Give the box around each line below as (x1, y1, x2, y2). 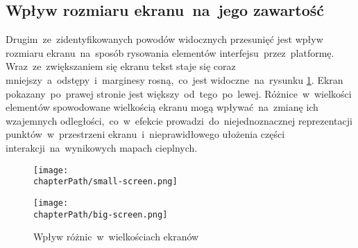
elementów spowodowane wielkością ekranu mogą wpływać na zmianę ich (6, 100, 318, 114)
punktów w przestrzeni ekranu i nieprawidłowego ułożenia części (6, 127, 285, 141)
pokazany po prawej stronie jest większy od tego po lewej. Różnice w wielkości (6, 86, 352, 100)
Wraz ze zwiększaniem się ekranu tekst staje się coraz (6, 59, 236, 73)
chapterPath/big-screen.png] (33, 209, 168, 220)
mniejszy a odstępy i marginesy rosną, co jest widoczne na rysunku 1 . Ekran (6, 72, 343, 87)
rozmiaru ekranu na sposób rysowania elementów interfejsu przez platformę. (6, 45, 334, 60)
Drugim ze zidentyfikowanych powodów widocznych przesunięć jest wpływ (6, 32, 323, 46)
